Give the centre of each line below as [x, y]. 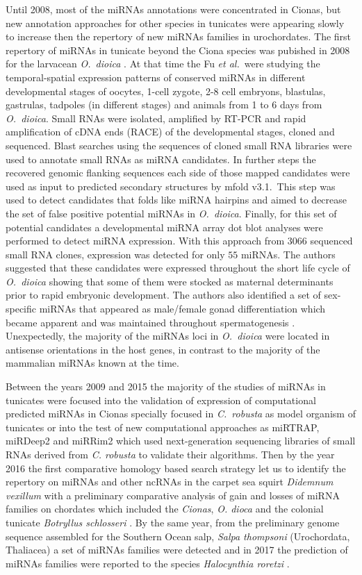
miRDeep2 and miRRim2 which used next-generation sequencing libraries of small [181, 441]
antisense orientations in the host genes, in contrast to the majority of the [163, 349]
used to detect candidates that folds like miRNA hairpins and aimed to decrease [176, 200]
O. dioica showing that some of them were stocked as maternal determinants [170, 281]
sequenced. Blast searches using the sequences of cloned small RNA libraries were [179, 145]
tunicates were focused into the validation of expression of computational [161, 400]
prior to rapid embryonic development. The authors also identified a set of [163, 295]
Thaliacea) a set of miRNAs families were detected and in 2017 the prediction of [177, 550]
